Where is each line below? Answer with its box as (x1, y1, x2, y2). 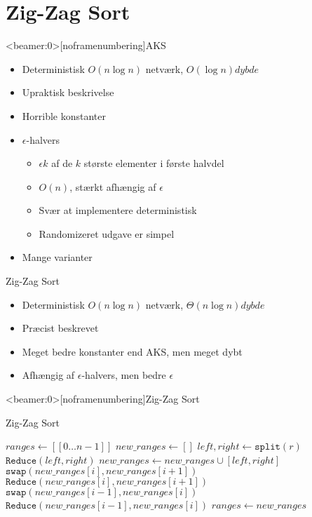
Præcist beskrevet (22, 321, 99, 335)
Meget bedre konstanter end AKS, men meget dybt (22, 344, 243, 358)
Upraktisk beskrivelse (22, 85, 114, 100)
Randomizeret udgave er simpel (39, 226, 175, 241)
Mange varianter (22, 250, 93, 264)
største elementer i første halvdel (83, 156, 224, 170)
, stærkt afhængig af (69, 179, 156, 194)
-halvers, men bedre (81, 368, 166, 382)
